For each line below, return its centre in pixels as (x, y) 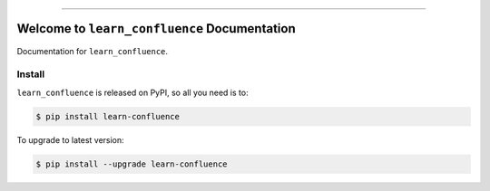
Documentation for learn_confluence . (92, 51)
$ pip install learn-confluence (108, 116)
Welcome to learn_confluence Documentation (156, 29)
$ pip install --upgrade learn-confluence (132, 164)
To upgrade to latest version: (70, 139)
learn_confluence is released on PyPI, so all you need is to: (132, 92)
